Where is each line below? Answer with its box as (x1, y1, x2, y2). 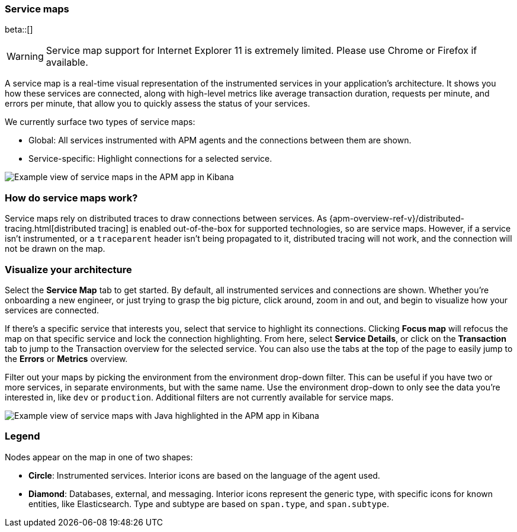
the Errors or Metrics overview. (5, 353, 128, 364)
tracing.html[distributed (5, 223, 97, 234)
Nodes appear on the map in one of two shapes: (5, 451, 193, 462)
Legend (5, 430, 40, 443)
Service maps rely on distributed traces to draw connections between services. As (5, 213, 327, 224)
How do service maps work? (5, 191, 138, 204)
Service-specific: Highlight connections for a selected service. (28, 153, 272, 164)
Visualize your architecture (5, 263, 132, 275)
